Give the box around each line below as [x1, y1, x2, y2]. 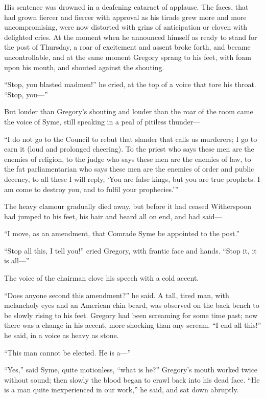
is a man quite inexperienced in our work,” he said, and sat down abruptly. [4, 384, 239, 395]
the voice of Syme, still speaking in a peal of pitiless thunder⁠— [4, 116, 201, 127]
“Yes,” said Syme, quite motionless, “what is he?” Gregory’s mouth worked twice [4, 364, 258, 375]
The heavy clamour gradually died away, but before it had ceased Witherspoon [4, 201, 252, 212]
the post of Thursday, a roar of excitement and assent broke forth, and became [4, 41, 251, 52]
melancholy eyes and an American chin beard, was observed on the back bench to [4, 300, 259, 310]
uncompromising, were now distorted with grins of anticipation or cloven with [4, 22, 248, 32]
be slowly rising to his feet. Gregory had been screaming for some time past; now [4, 309, 258, 320]
